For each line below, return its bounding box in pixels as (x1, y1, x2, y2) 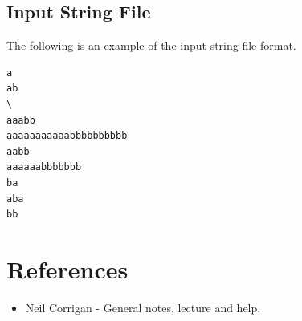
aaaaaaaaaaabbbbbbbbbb (6, 130, 128, 142)
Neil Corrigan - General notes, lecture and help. (25, 299, 261, 315)
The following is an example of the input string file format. (6, 37, 296, 54)
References (6, 252, 129, 285)
